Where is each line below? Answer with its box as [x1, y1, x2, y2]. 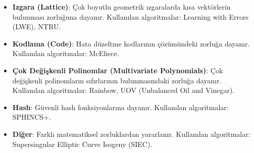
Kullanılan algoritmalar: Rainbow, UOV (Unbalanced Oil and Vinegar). [12, 85, 235, 95]
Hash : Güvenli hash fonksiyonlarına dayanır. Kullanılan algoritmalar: [12, 101, 229, 112]
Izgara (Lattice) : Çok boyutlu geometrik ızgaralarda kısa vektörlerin [12, 2, 231, 12]
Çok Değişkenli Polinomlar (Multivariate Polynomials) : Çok [12, 65, 223, 75]
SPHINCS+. [12, 112, 51, 122]
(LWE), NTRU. [12, 21, 61, 32]
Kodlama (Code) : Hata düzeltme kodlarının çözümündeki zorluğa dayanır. [12, 38, 250, 48]
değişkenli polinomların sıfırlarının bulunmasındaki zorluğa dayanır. [12, 75, 222, 85]
